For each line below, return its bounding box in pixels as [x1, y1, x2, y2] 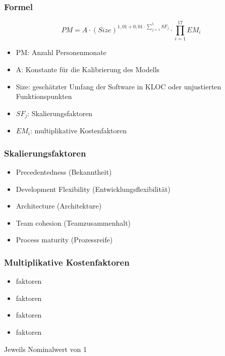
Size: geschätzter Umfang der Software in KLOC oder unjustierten [16, 81, 221, 91]
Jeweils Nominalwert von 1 [4, 343, 87, 354]
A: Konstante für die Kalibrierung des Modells [16, 64, 160, 74]
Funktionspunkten [16, 91, 72, 101]
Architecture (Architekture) [16, 200, 102, 211]
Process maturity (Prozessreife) [16, 234, 113, 245]
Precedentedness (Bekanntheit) [16, 166, 112, 177]
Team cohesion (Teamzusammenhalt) [16, 217, 131, 228]
